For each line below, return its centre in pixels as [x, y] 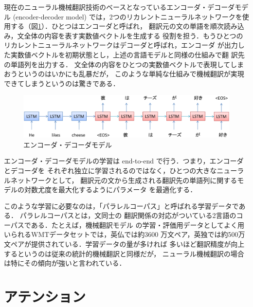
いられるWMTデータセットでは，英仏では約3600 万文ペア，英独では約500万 [125, 234]
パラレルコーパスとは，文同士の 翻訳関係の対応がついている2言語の [128, 215]
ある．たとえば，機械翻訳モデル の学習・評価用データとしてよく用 [137, 225]
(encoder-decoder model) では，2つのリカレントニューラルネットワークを [127, 16]
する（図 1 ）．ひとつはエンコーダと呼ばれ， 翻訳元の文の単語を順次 [117, 26]
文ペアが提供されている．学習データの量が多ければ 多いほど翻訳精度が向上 [124, 244]
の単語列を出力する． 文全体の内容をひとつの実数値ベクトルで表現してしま [124, 64]
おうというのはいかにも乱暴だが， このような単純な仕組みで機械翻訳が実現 [124, 74]
